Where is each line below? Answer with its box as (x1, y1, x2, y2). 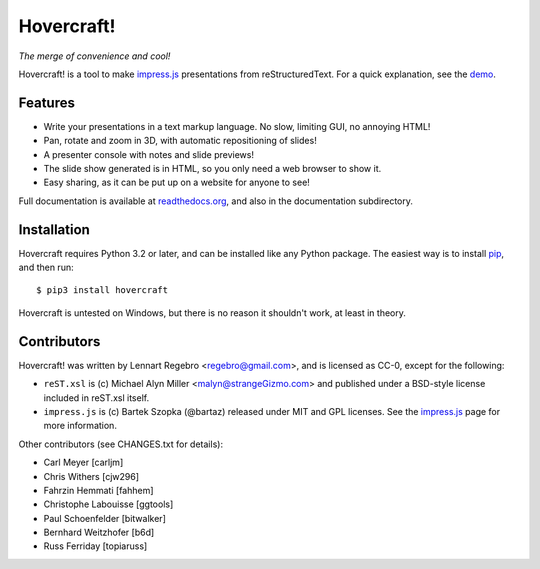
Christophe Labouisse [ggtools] (43, 498, 174, 510)
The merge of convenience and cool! (18, 50, 171, 62)
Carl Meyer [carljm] (43, 456, 124, 469)
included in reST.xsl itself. (43, 391, 150, 404)
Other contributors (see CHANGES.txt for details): (18, 438, 224, 450)
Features (18, 94, 75, 111)
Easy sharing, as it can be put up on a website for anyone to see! (43, 176, 310, 189)
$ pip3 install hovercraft (36, 285, 169, 296)
